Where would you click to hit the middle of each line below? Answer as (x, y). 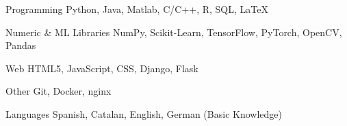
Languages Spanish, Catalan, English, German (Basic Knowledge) (144, 113)
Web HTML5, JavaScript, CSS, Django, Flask (102, 68)
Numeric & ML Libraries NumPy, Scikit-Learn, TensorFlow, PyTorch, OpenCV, (174, 32)
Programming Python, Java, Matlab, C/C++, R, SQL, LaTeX (137, 9)
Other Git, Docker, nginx (59, 91)
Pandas (21, 45)
